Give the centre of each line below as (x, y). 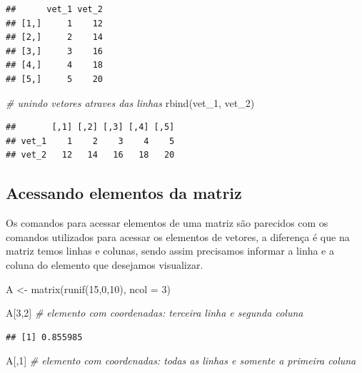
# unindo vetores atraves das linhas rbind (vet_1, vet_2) (130, 102)
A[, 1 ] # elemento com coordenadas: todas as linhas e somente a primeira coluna (181, 361)
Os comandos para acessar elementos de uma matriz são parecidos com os (167, 223)
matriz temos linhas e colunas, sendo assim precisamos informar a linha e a (170, 251)
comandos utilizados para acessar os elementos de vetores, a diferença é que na (178, 236)
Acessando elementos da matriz (124, 193)
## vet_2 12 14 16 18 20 (90, 155)
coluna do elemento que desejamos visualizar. (105, 264)
